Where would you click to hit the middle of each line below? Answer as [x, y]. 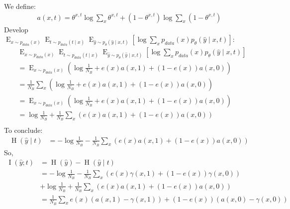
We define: [20, 6]
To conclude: [23, 130]
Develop [16, 29]
